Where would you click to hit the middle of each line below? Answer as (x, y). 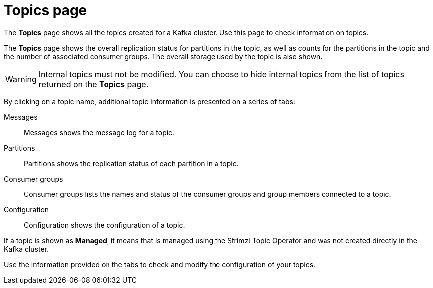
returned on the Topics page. (94, 84)
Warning (21, 79)
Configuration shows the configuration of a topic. (105, 225)
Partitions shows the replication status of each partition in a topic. (131, 163)
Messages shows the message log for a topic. (99, 132)
